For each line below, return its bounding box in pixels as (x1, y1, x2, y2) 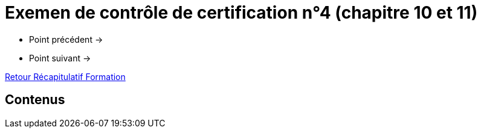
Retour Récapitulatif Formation (5, 71, 126, 82)
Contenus (5, 92, 65, 108)
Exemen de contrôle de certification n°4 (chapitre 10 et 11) (5, 2, 478, 23)
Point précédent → (29, 34, 103, 45)
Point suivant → (29, 52, 91, 63)
